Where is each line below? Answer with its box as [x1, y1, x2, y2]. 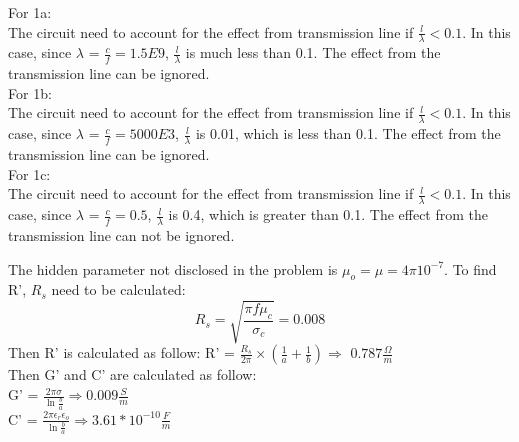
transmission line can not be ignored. [8, 224, 235, 245]
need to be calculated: [51, 279, 186, 300]
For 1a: [8, 2, 52, 22]
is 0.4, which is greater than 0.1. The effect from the [168, 204, 489, 225]
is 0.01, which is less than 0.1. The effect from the [195, 123, 501, 144]
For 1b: [8, 82, 52, 103]
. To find [444, 258, 497, 279]
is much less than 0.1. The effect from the [185, 42, 441, 63]
